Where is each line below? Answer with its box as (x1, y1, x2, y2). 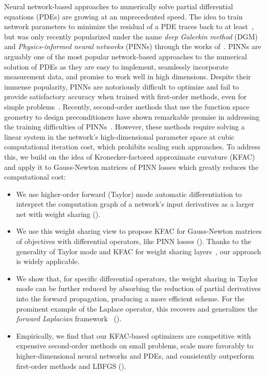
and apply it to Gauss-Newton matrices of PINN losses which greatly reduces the (4, 161, 259, 172)
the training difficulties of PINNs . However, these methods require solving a (4, 121, 245, 132)
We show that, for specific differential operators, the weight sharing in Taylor (16, 273, 258, 283)
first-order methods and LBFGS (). (16, 360, 126, 371)
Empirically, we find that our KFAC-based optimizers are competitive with (16, 330, 251, 341)
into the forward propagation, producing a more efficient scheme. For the (16, 293, 245, 304)
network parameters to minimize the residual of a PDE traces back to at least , (4, 21, 254, 32)
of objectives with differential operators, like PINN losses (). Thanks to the (16, 236, 251, 247)
